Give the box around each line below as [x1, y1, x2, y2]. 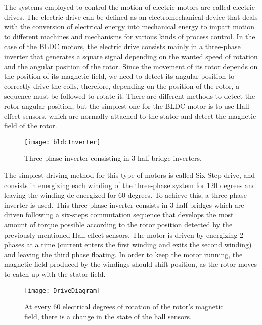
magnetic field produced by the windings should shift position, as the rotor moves [4, 259, 257, 269]
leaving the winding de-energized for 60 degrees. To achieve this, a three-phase [4, 190, 247, 200]
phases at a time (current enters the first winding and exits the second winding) [4, 239, 252, 250]
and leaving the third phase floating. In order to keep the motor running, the [4, 249, 243, 259]
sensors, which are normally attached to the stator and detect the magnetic [22, 110, 256, 121]
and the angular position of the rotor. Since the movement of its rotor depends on [4, 61, 258, 71]
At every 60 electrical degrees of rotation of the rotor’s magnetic [24, 301, 224, 312]
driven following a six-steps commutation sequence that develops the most [4, 209, 234, 220]
